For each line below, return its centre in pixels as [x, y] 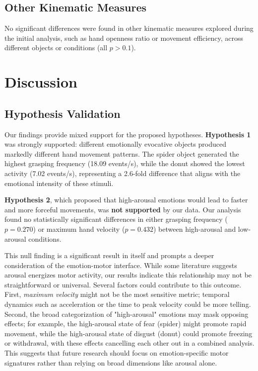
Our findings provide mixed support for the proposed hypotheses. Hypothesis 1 [128, 134]
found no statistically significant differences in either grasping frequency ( [116, 219]
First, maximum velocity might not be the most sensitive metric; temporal [117, 294]
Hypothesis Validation [63, 113]
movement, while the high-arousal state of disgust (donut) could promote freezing [129, 333]
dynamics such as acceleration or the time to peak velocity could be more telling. [128, 304]
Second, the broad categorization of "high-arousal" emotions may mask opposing [127, 314]
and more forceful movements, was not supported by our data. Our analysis [123, 209]
